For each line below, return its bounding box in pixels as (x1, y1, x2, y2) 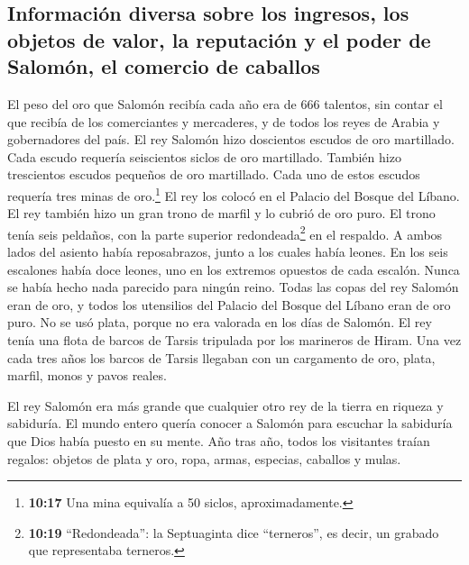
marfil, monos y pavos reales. (7, 366, 167, 385)
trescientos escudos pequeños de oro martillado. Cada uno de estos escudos (7, 165, 420, 184)
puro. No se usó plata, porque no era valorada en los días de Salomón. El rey (7, 313, 432, 332)
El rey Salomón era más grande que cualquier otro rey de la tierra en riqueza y (7, 396, 444, 415)
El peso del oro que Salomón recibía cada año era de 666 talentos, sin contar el (7, 94, 443, 113)
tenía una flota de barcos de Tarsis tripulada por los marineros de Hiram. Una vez (7, 331, 462, 350)
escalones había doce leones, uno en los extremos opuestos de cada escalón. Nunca (7, 260, 460, 278)
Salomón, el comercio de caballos (7, 52, 320, 80)
